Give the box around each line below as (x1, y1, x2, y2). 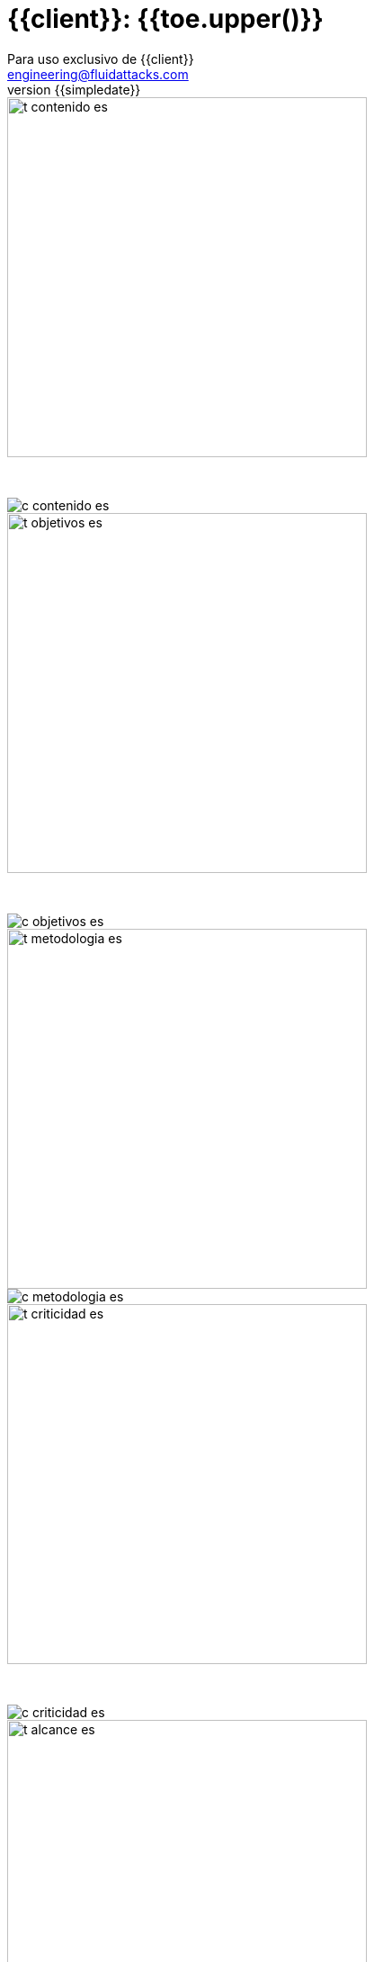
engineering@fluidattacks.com (7, 66, 189, 82)
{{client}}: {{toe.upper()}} (7, 4, 324, 34)
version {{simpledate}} (7, 81, 141, 97)
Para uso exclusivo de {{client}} (7, 50, 194, 67)
